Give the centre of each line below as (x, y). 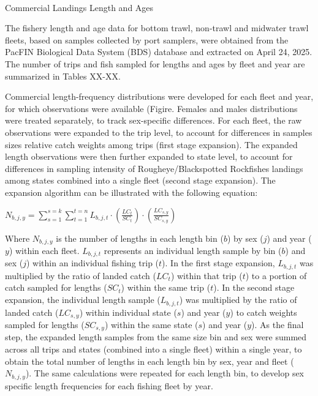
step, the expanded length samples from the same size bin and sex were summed (156, 337)
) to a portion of (276, 275)
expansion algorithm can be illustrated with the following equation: (131, 192)
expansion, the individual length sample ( (83, 300)
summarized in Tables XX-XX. (63, 76)
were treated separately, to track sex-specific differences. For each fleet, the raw (153, 120)
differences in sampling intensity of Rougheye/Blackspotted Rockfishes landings (154, 168)
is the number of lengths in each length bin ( (140, 238)
